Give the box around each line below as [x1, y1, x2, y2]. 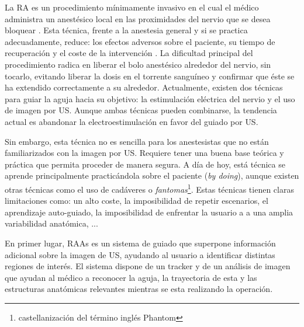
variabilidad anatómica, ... [5, 217, 98, 229]
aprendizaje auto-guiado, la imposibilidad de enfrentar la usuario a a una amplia [5, 206, 293, 218]
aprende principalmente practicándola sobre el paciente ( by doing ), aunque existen [5, 169, 299, 182]
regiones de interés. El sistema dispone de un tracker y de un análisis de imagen [5, 260, 291, 272]
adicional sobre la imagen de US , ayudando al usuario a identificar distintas [5, 248, 275, 260]
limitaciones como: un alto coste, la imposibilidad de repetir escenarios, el [5, 194, 268, 207]
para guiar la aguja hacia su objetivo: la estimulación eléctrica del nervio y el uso [5, 92, 295, 105]
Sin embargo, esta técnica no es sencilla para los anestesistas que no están [5, 135, 269, 147]
